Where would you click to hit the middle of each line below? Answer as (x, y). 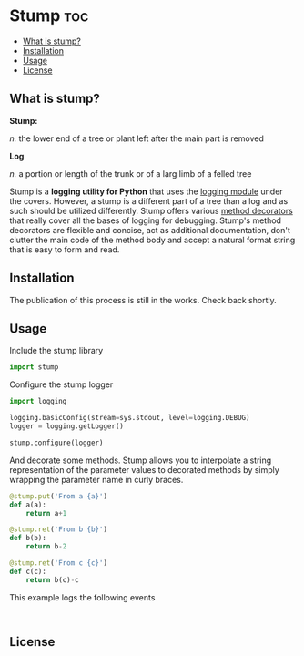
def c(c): (28, 571)
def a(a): (28, 505)
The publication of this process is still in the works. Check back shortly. (143, 300)
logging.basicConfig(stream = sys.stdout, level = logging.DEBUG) (130, 418)
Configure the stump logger (61, 384)
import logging (38, 402)
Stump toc (49, 16)
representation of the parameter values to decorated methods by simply (144, 469)
